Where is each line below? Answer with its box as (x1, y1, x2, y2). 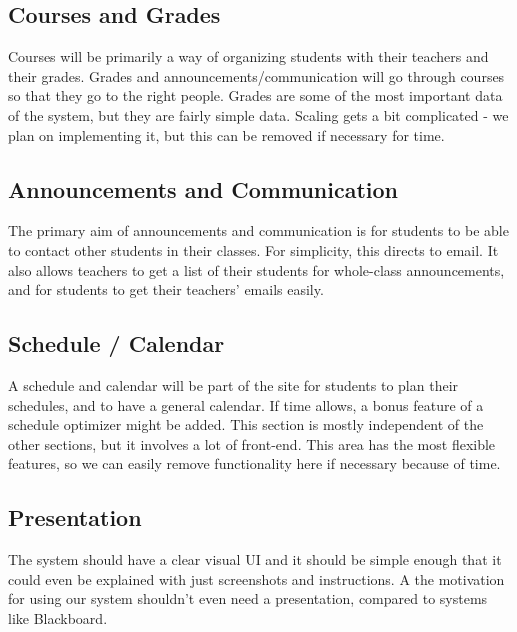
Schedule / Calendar (8, 328, 225, 359)
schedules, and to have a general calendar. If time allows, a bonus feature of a (8, 394, 484, 415)
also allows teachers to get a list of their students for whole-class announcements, (8, 259, 505, 280)
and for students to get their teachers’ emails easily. (8, 279, 324, 300)
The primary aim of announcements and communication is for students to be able (8, 220, 509, 241)
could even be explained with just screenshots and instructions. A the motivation (8, 568, 505, 589)
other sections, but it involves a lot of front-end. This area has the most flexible (8, 433, 496, 454)
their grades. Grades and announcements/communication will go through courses (8, 65, 505, 86)
